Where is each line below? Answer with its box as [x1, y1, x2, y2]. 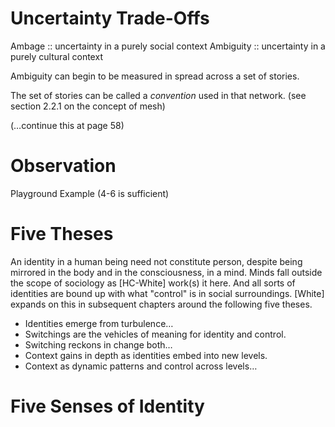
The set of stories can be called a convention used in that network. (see [10, 89, 307, 101]
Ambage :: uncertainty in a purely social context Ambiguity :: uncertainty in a [10, 40, 326, 52]
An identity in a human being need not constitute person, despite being [10, 255, 303, 267]
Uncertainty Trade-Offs [10, 7, 210, 30]
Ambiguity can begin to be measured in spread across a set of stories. [10, 70, 300, 82]
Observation [10, 155, 117, 177]
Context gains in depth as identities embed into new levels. [24, 349, 268, 361]
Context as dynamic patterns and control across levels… [24, 360, 258, 372]
